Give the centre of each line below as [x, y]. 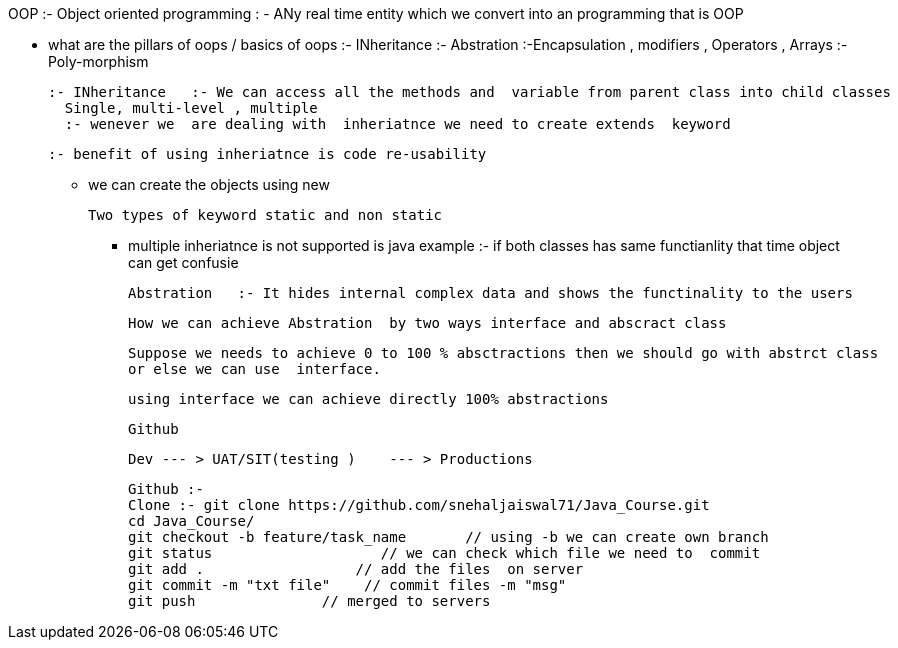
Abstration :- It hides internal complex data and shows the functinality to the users [490, 293]
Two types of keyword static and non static [265, 215]
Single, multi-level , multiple [191, 108]
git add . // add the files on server [356, 569]
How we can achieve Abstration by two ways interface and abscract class [427, 323]
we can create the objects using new [209, 184]
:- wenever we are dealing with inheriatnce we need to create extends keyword [397, 124]
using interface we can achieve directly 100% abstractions [368, 399]
